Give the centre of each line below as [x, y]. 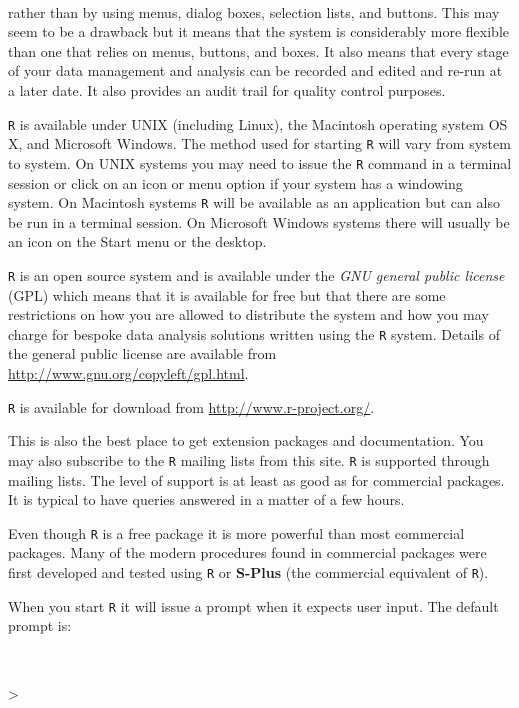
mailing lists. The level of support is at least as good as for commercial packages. [256, 479]
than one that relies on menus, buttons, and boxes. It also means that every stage [258, 50]
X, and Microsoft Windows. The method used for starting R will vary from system [259, 143]
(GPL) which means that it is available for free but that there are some [227, 294]
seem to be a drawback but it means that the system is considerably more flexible [259, 31]
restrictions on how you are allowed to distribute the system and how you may [248, 314]
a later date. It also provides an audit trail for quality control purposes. [227, 89]
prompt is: [40, 625]
